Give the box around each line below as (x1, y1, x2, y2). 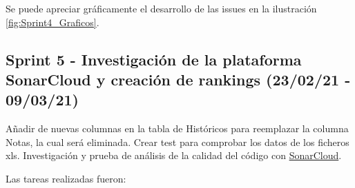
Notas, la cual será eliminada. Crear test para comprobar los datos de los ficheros (6, 134, 349, 149)
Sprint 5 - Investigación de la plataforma (6, 48, 302, 70)
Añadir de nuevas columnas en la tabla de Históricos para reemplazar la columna (6, 121, 349, 136)
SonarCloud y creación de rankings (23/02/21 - (6, 68, 351, 90)
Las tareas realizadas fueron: (6, 171, 126, 185)
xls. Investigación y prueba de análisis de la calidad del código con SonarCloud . (6, 148, 342, 163)
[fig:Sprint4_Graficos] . (6, 14, 99, 29)
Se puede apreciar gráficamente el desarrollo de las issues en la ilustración (6, 1, 317, 15)
